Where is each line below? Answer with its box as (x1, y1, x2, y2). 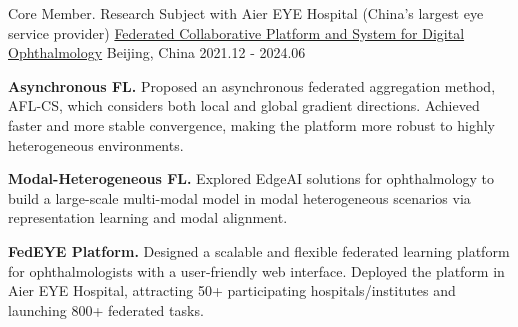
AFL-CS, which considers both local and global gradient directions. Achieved (8, 95, 480, 116)
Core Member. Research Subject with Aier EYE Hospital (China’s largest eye (8, 3, 484, 23)
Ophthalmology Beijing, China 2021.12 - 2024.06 (8, 42, 306, 63)
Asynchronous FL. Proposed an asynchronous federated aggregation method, (8, 75, 496, 96)
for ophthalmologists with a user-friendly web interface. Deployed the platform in (8, 260, 505, 281)
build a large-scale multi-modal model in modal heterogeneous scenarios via (8, 187, 471, 208)
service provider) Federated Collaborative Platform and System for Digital (8, 22, 465, 43)
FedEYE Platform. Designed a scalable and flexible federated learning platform (8, 240, 510, 261)
